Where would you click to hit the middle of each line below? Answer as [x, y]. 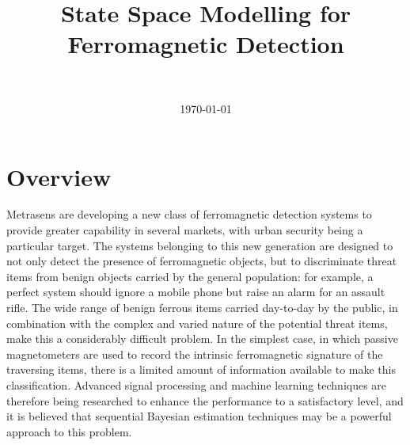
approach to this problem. [69, 431]
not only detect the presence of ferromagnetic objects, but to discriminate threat [202, 261]
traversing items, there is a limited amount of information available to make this [201, 369]
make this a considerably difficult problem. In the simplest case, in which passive [202, 339]
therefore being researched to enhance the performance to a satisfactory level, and [205, 400]
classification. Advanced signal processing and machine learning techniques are [197, 384]
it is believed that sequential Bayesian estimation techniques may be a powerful [199, 416]
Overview [59, 176]
